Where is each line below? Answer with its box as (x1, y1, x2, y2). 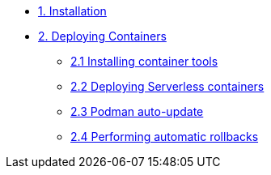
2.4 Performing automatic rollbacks (70, 130, 259, 143)
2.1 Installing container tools (70, 54, 218, 68)
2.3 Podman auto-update (70, 105, 204, 118)
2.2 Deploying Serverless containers (70, 79, 265, 93)
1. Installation (38, 4, 107, 18)
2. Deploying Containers (38, 29, 167, 43)
